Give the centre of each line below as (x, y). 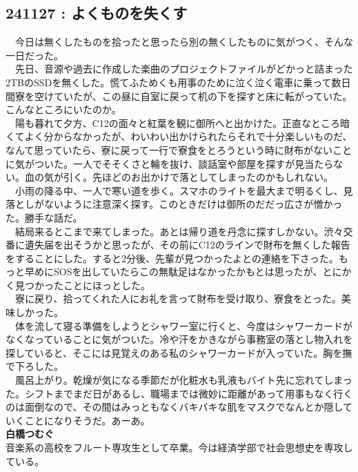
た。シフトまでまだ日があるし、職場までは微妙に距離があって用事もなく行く (179, 393)
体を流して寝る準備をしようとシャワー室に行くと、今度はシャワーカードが (184, 325)
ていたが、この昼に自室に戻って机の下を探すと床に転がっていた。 (203, 96)
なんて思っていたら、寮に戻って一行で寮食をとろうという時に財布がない (169, 149)
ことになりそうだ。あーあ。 (87, 420)
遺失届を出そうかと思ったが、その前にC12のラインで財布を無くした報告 (187, 245)
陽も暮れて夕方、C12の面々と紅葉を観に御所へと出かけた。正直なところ (177, 122)
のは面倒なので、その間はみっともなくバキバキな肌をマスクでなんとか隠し (175, 407)
